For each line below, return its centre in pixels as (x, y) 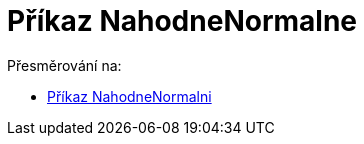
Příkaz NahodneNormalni (129, 96)
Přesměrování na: (64, 65)
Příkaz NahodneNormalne (182, 21)
